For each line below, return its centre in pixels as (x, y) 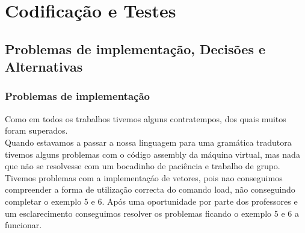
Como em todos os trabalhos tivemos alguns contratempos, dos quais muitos (146, 118)
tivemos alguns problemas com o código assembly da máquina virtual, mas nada (152, 154)
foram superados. (36, 130)
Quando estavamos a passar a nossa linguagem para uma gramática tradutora (148, 142)
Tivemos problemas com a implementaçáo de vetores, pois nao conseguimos (144, 177)
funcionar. (23, 225)
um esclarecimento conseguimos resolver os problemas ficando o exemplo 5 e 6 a (152, 213)
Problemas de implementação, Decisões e (135, 48)
